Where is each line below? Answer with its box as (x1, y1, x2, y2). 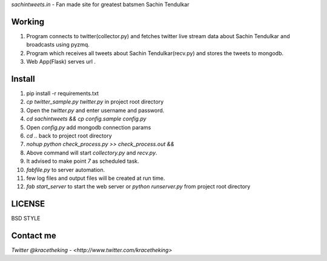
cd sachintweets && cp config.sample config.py (26, 115, 147, 122)
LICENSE (11, 199, 45, 209)
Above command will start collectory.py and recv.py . (26, 149, 157, 156)
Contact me (11, 231, 57, 240)
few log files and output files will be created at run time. (26, 174, 165, 182)
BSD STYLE (11, 215, 41, 222)
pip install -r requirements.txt (26, 90, 99, 97)
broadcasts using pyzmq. (26, 41, 90, 48)
